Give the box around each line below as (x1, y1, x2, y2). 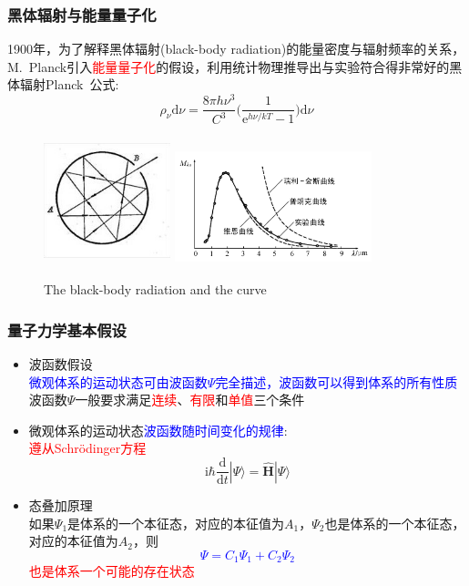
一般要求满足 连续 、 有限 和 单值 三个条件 (75, 390, 305, 409)
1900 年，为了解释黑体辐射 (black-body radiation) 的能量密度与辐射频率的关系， (7, 39, 465, 58)
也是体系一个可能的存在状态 (28, 561, 195, 581)
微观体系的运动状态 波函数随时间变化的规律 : (28, 420, 288, 439)
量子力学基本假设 (7, 318, 127, 341)
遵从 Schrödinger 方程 (28, 438, 147, 457)
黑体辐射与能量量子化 (7, 3, 157, 26)
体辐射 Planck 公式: (7, 75, 119, 94)
